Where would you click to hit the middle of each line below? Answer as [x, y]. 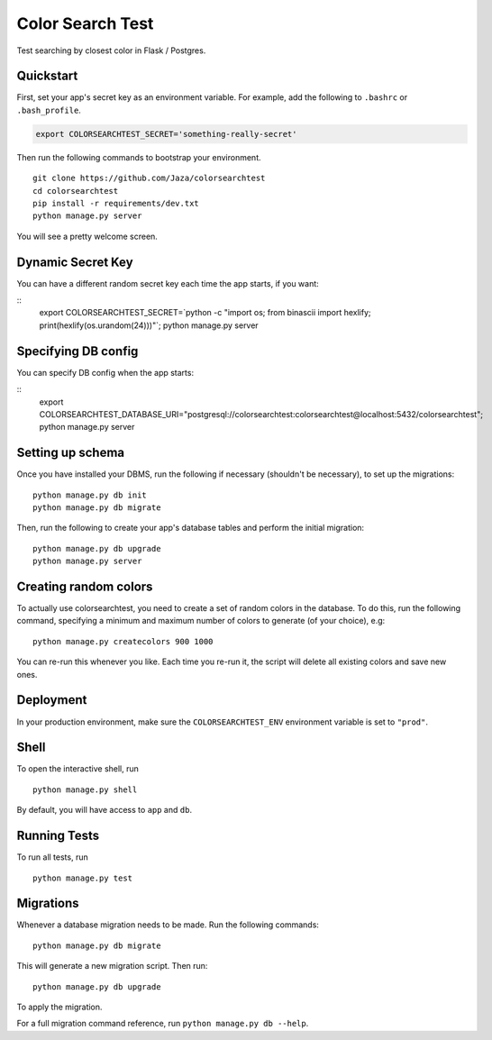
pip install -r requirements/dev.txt [116, 203]
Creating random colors [85, 586]
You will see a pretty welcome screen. [87, 236]
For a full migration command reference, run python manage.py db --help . [163, 1024]
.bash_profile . [49, 110]
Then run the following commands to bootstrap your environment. [139, 157]
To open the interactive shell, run [78, 769]
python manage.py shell [85, 789]
